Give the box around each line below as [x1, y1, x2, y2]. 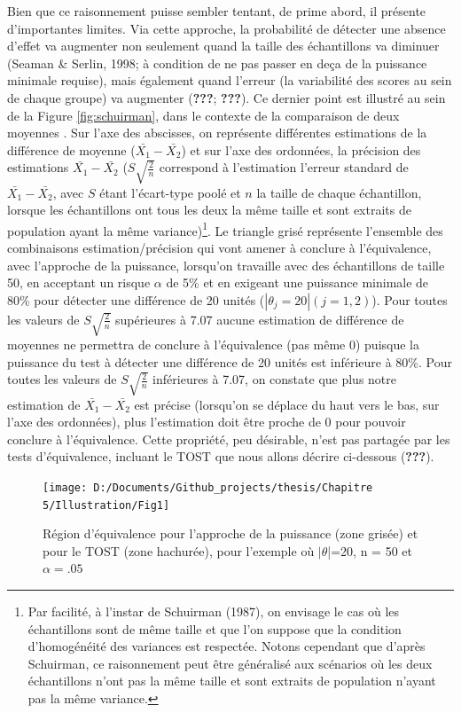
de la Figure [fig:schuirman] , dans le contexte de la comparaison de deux [7, 106, 400, 124]
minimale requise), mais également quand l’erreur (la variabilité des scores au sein [7, 71, 452, 90]
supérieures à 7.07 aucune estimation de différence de [115, 309, 404, 328]
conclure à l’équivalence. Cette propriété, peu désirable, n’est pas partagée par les [7, 429, 450, 448]
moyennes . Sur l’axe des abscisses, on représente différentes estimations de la [7, 123, 427, 142]
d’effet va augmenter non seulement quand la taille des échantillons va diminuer [7, 36, 440, 55]
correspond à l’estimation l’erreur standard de [159, 158, 409, 176]
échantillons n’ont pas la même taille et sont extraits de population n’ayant [27, 671, 436, 690]
